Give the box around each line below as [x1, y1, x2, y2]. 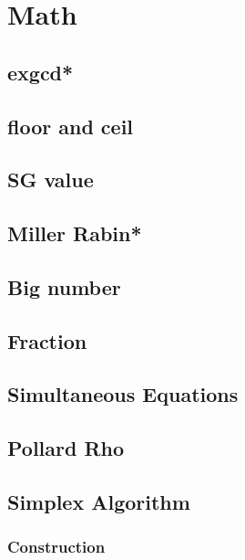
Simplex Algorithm [7, 488, 190, 516]
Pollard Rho [7, 434, 125, 462]
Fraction [7, 326, 87, 354]
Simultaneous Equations [7, 380, 239, 408]
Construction [7, 535, 106, 558]
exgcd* [7, 58, 74, 86]
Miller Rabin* [7, 219, 142, 248]
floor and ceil [7, 111, 134, 140]
